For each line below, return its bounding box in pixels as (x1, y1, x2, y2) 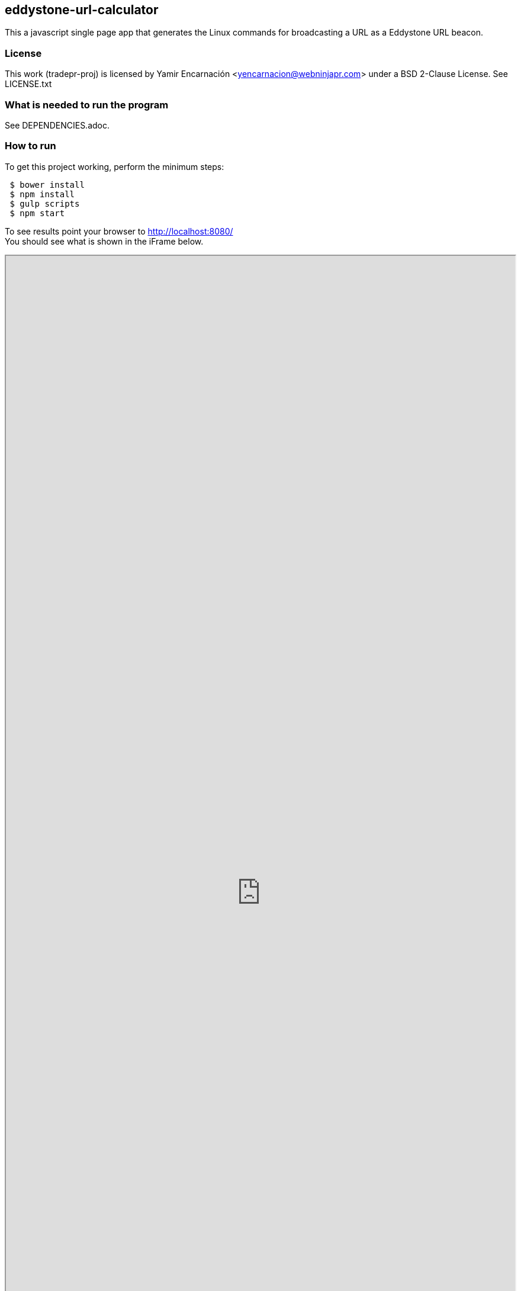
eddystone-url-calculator (5, 2, 159, 17)
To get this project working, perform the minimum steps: (5, 161, 224, 172)
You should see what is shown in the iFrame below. (5, 236, 204, 246)
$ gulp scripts (9, 198, 80, 208)
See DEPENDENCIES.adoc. (5, 120, 110, 130)
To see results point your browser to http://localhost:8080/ (5, 226, 233, 236)
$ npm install (9, 189, 75, 199)
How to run (5, 140, 56, 152)
